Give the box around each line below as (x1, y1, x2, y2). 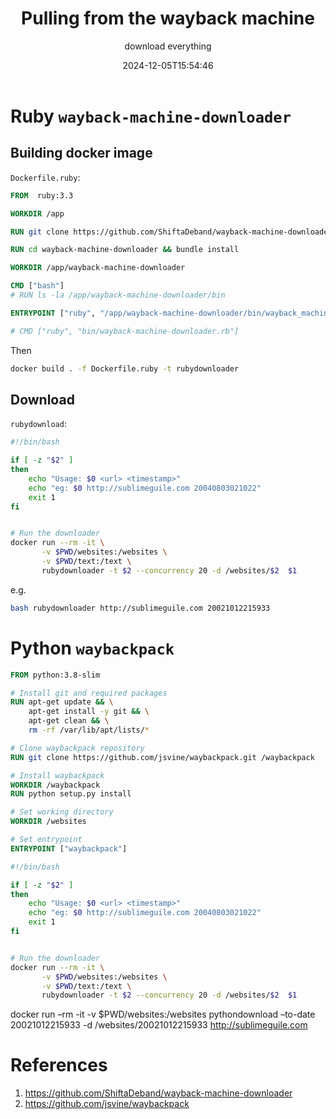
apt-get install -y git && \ (28, 707, 150, 717)
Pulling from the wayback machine (21, 7, 315, 30)
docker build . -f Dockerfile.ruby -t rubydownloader (10, 363, 240, 374)
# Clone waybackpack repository (10, 743, 145, 753)
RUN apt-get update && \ (10, 697, 114, 707)
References (10, 1054, 108, 1077)
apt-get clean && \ (28, 716, 110, 726)
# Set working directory (10, 807, 114, 817)
